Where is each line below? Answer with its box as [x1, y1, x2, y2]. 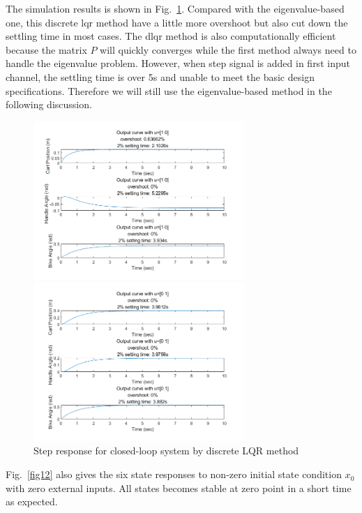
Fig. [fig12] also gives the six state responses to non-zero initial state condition [6, 467, 342, 482]
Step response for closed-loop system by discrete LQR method [33, 443, 299, 458]
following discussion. [6, 97, 92, 112]
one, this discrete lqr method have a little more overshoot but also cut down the [6, 15, 348, 29]
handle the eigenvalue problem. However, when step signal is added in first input [6, 56, 350, 70]
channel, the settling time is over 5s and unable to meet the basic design [6, 69, 315, 84]
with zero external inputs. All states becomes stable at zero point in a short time [6, 480, 352, 495]
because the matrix [6, 42, 87, 57]
